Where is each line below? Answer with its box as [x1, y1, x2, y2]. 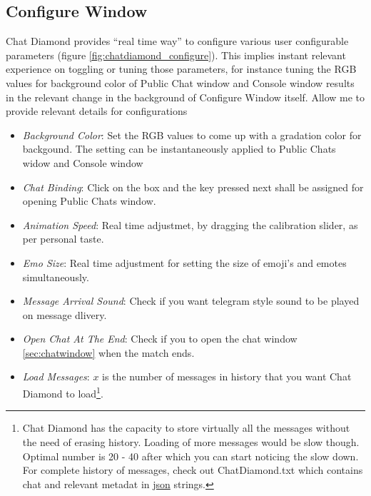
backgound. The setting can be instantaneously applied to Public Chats [22, 141, 336, 156]
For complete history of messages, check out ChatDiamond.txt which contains [22, 462, 363, 477]
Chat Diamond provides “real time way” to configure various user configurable [6, 34, 349, 49]
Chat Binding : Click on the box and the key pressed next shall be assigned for [22, 179, 364, 194]
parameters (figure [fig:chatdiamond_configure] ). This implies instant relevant [6, 47, 346, 62]
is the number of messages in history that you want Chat [102, 369, 352, 384]
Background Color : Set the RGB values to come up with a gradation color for [22, 127, 362, 142]
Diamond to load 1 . [22, 384, 103, 400]
